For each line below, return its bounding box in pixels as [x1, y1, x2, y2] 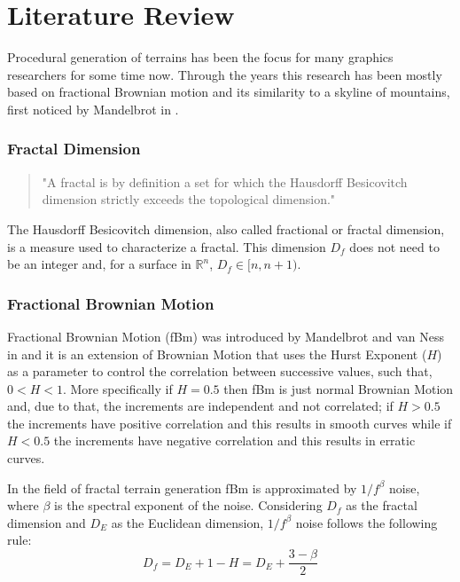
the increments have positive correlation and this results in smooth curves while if [7, 413, 452, 432]
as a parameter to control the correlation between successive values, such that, [7, 362, 433, 381]
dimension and [7, 513, 86, 531]
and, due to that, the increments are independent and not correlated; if [7, 397, 394, 415]
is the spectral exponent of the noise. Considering [54, 496, 323, 515]
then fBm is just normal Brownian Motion [223, 379, 454, 397]
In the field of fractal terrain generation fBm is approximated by [7, 478, 357, 497]
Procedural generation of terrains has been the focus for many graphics [7, 48, 394, 67]
